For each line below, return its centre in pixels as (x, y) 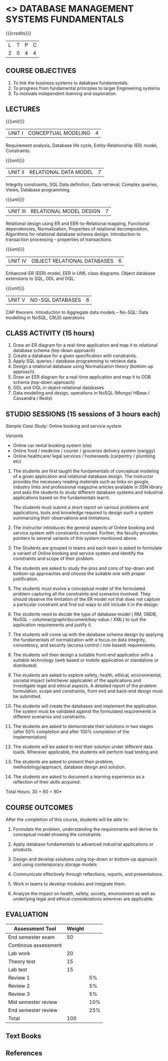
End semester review (33, 1010)
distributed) (25, 665)
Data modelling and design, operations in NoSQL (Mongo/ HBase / (81, 393)
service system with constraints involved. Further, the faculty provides (85, 533)
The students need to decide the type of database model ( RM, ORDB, (85, 614)
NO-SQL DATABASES (55, 299)
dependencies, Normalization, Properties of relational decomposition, (77, 228)
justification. (26, 579)
